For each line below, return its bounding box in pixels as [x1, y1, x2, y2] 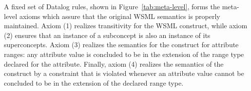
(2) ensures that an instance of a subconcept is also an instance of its [4, 30, 211, 40]
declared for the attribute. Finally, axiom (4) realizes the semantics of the [4, 58, 224, 69]
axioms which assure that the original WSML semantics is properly [19, 11, 220, 21]
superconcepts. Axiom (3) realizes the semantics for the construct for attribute [4, 39, 239, 50]
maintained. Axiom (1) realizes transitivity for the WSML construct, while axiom [4, 20, 248, 31]
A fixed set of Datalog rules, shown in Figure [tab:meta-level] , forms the [4, 1, 220, 11]
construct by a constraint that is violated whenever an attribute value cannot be [4, 68, 244, 78]
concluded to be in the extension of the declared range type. [4, 77, 184, 88]
